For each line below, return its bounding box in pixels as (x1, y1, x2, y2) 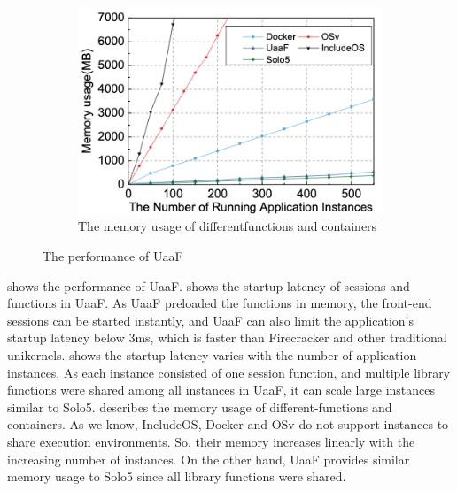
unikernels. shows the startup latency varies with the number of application (7, 345, 417, 364)
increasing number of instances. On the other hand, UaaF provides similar (7, 449, 410, 468)
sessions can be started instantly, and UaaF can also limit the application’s (7, 311, 414, 329)
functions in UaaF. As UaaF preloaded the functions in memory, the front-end (7, 294, 432, 312)
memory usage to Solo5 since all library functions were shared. (7, 467, 346, 486)
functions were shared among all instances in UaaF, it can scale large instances (7, 380, 436, 399)
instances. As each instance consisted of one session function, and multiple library (7, 363, 451, 381)
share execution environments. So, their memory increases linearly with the (7, 432, 415, 450)
